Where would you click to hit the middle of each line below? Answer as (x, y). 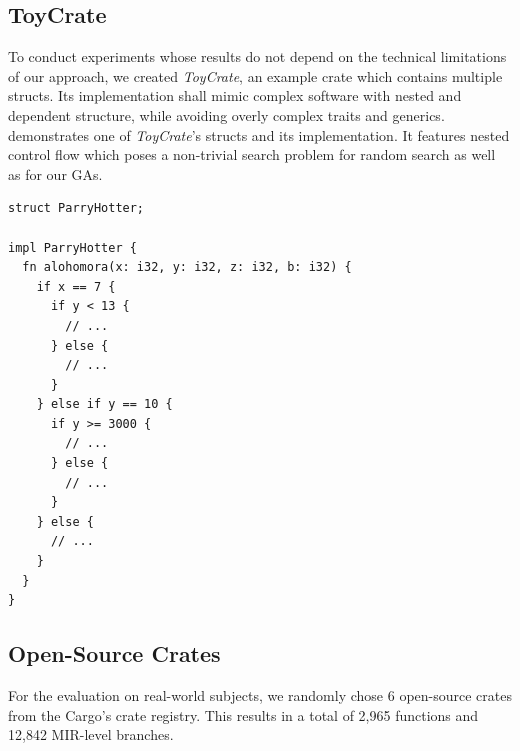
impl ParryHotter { (72, 247)
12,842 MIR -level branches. (91, 734)
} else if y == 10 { (104, 404)
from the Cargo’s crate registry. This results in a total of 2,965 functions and (243, 714)
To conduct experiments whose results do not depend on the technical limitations (257, 56)
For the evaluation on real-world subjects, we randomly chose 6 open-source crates (260, 695)
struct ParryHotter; (76, 208)
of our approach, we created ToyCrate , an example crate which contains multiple (255, 75)
